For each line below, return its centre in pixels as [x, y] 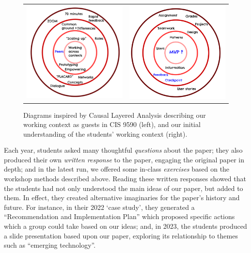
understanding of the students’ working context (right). [105, 134]
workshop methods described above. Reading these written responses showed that [125, 179]
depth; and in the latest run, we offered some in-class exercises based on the [117, 169]
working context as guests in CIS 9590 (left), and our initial [112, 124]
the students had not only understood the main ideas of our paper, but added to [124, 188]
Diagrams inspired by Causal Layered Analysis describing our [115, 115]
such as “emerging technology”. [50, 245]
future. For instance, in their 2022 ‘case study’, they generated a [99, 207]
